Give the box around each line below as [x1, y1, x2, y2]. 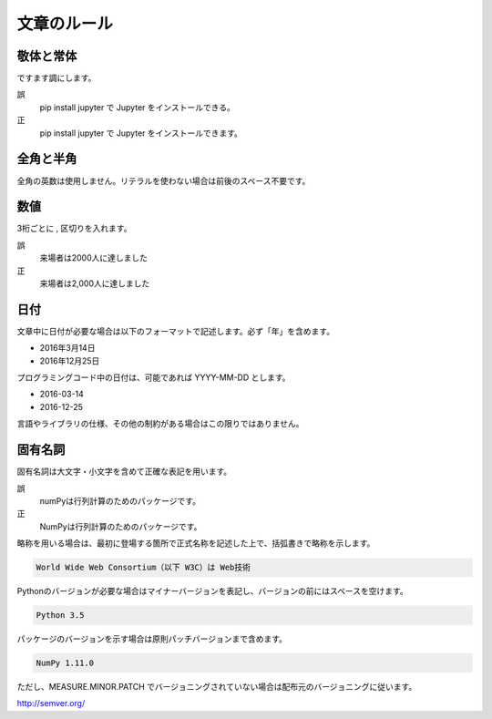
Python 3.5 [36, 611, 85, 621]
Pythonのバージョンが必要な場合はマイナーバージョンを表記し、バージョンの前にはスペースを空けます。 [16, 586, 409, 597]
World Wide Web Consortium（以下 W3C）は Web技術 [36, 562, 251, 573]
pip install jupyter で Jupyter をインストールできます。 [39, 128, 243, 139]
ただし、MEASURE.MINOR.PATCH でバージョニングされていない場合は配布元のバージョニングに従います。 [16, 682, 417, 693]
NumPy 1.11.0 [36, 658, 95, 669]
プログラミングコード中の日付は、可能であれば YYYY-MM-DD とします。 [16, 372, 291, 383]
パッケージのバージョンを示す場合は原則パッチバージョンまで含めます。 [16, 633, 287, 644]
